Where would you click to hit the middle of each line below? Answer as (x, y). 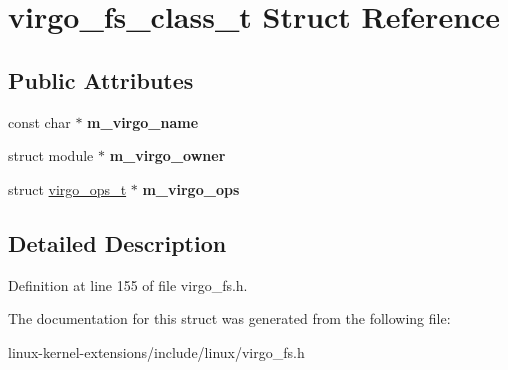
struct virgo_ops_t (67, 188)
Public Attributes (101, 79)
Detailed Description (117, 242)
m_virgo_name (143, 121)
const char (39, 121)
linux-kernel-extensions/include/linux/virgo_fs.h (156, 351)
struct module (51, 155)
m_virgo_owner (167, 155)
